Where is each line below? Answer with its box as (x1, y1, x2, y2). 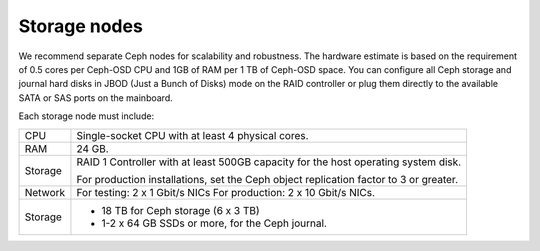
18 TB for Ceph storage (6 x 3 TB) (101, 203, 260, 217)
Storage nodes (18, 15, 144, 37)
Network (24, 185, 66, 199)
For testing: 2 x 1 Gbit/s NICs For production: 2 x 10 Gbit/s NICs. (76, 185, 375, 199)
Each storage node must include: (18, 110, 155, 122)
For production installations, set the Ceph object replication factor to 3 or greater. (76, 172, 459, 186)
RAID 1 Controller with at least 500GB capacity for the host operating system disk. (76, 155, 462, 169)
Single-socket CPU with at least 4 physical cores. (76, 128, 309, 142)
